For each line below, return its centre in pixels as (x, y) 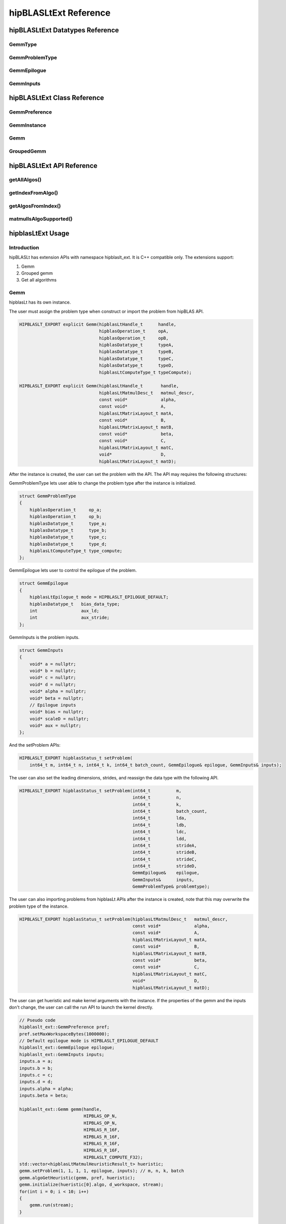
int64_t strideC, (165, 859)
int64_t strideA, (165, 845)
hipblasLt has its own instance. (40, 302)
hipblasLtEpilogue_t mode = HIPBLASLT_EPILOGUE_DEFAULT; (99, 597)
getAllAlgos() (25, 180)
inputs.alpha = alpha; (46, 1089)
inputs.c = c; (36, 1075)
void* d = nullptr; (53, 684)
